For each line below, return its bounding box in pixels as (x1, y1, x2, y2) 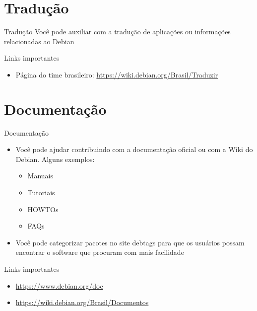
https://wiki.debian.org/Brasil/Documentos (15, 297, 149, 308)
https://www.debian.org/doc (15, 280, 103, 291)
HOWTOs (27, 204, 59, 214)
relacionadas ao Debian (4, 36, 74, 46)
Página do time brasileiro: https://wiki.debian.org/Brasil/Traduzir (15, 69, 218, 79)
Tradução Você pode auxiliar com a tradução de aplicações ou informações (4, 26, 231, 37)
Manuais (27, 170, 54, 181)
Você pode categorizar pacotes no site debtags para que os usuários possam (15, 237, 245, 247)
